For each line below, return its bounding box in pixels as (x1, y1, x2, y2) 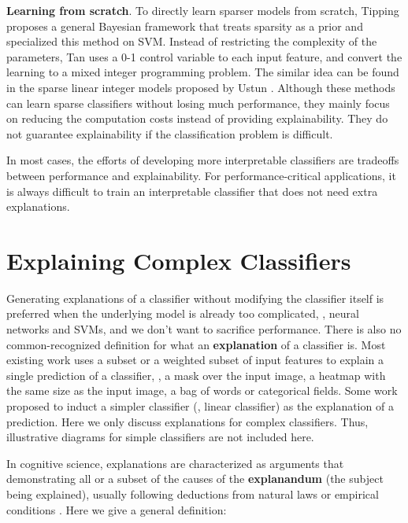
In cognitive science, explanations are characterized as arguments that (6, 455, 344, 471)
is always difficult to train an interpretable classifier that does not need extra (6, 182, 378, 199)
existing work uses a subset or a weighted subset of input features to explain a (6, 352, 384, 368)
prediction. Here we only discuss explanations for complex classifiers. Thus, (6, 413, 369, 429)
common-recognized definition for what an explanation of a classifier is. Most (6, 336, 386, 352)
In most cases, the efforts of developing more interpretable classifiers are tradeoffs (6, 152, 399, 168)
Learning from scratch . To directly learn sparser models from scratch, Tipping (6, 2, 399, 18)
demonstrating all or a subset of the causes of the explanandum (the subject (6, 470, 384, 487)
